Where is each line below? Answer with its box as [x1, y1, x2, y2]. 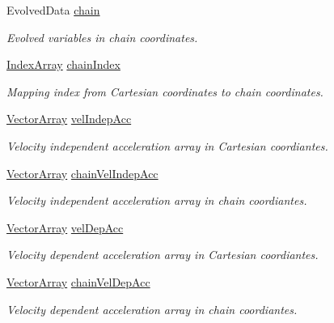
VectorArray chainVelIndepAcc [6, 164, 159, 181]
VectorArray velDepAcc [6, 219, 124, 236]
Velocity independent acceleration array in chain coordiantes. [6, 192, 307, 209]
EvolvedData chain [6, 2, 100, 18]
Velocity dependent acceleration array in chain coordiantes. [6, 300, 298, 317]
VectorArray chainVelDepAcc [6, 273, 150, 290]
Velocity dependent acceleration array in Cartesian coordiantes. [6, 246, 319, 263]
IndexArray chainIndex [6, 56, 120, 73]
